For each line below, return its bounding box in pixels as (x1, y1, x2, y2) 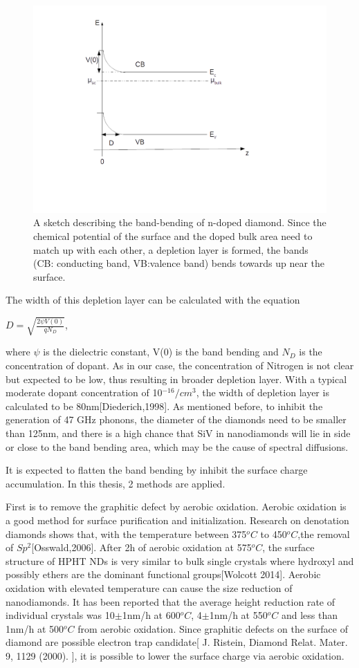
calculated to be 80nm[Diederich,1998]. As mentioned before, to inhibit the (6, 398, 323, 413)
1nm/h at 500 (6, 621, 64, 635)
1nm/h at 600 (122, 608, 181, 622)
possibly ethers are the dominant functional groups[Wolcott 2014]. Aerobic (6, 567, 321, 582)
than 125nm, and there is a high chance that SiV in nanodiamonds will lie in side (6, 426, 351, 440)
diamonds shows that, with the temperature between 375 (6, 526, 247, 541)
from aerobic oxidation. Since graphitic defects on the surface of (77, 621, 348, 635)
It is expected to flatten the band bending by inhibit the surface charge (6, 463, 308, 477)
